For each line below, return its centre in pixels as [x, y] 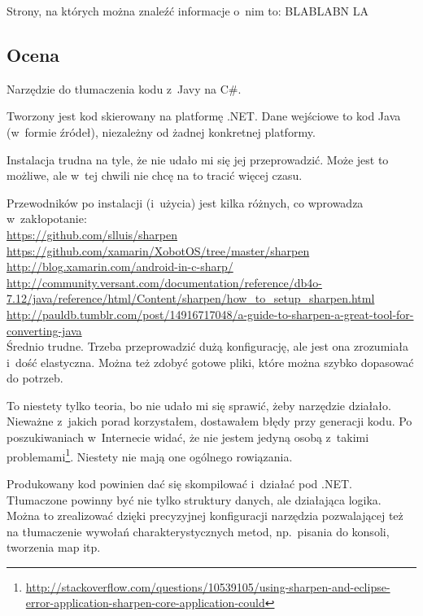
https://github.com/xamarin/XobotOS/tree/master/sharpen [158, 250]
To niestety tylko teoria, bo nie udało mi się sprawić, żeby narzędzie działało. [199, 405]
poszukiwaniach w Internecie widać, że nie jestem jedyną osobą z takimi [188, 437]
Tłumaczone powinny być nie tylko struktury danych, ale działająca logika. [194, 499]
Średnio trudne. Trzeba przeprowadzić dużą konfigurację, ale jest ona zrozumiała [207, 346]
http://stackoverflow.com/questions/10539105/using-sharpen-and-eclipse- [208, 586]
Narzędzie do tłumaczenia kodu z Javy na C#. [124, 88]
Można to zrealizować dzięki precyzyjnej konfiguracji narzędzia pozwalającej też [205, 516]
